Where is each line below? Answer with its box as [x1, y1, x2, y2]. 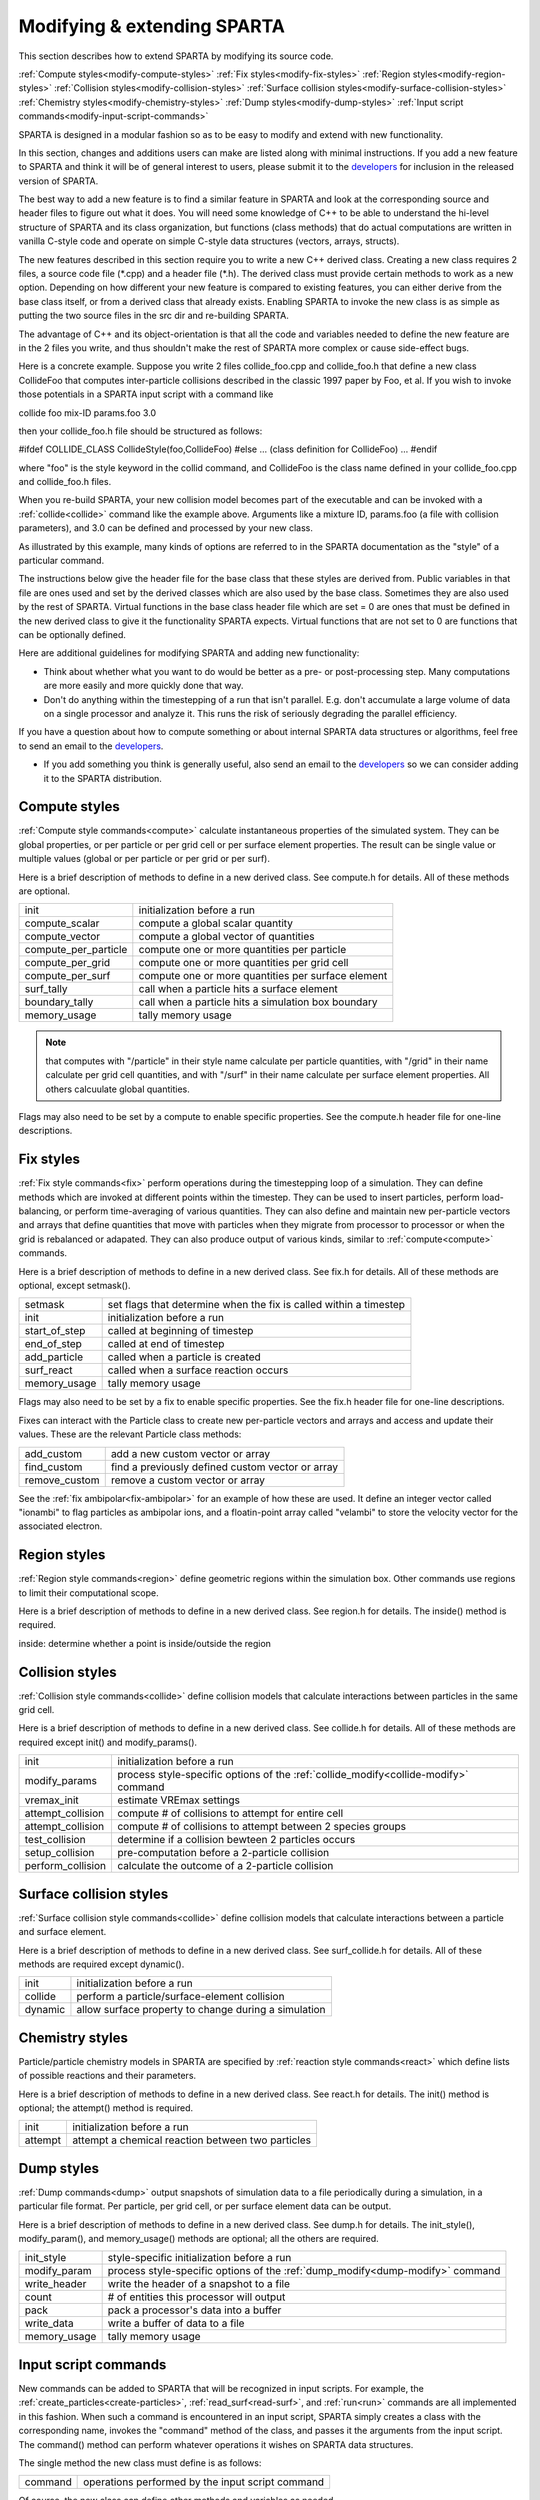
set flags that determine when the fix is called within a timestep [107, 1298, 405, 1312]
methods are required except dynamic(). [18, 1958, 185, 1970]
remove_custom [24, 1473, 100, 1487]
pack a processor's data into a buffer [107, 2303, 282, 2317]
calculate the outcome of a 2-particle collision [116, 1859, 334, 1873]
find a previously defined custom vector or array [110, 1460, 339, 1474]
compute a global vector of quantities [138, 930, 315, 944]
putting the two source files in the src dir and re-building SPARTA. [18, 310, 289, 322]
